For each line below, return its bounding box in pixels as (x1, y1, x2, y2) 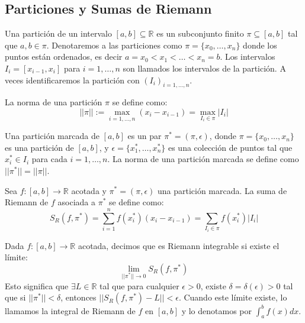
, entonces (60, 291, 97, 303)
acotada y (71, 184, 107, 196)
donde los (243, 38, 277, 51)
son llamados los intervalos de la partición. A (123, 62, 286, 74)
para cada (31, 153, 68, 165)
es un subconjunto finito (156, 27, 244, 40)
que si (5, 291, 26, 303)
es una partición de (5, 141, 74, 153)
